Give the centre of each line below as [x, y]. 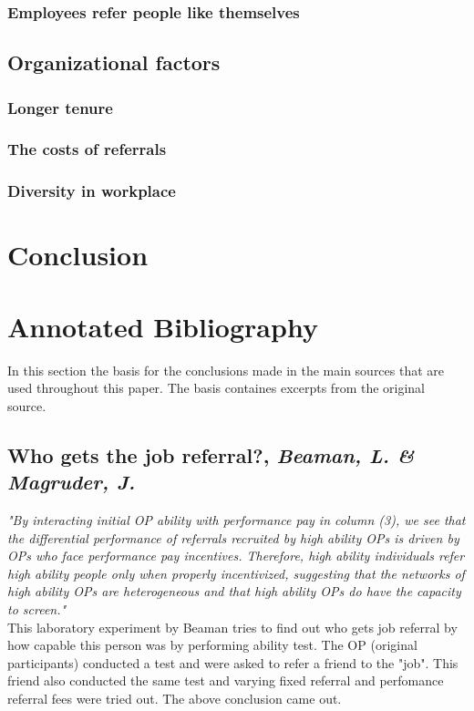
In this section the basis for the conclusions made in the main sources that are [226, 370]
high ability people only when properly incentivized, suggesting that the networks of [236, 573]
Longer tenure [60, 107]
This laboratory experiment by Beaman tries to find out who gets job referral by [232, 627]
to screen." [37, 609]
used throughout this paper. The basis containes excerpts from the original [216, 388]
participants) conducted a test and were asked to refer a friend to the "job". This [233, 662]
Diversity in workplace [92, 191]
